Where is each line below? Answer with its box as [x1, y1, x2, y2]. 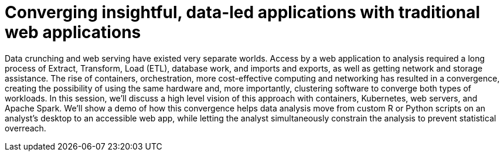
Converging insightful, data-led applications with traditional [5, 2, 481, 22]
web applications [5, 22, 141, 42]
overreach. [5, 123, 46, 133]
